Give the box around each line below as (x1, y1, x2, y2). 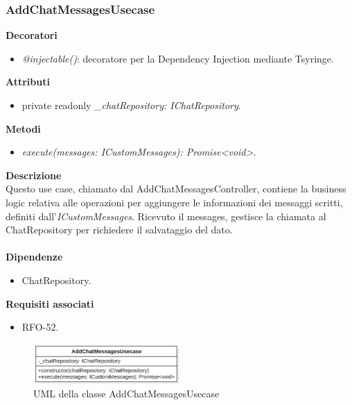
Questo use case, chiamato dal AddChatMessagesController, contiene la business (6, 181, 346, 196)
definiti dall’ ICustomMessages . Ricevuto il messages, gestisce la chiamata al (6, 208, 326, 223)
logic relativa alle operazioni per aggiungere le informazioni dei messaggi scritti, (6, 195, 343, 209)
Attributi (6, 74, 50, 89)
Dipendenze (6, 249, 63, 264)
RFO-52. (21, 320, 59, 334)
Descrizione (6, 167, 62, 182)
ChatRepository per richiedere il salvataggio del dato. (6, 222, 233, 237)
